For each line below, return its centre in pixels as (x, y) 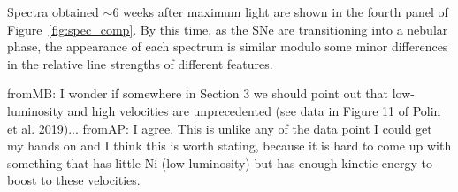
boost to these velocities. (74, 180)
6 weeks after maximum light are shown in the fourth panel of (280, 12)
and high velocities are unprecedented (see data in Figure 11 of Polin (254, 110)
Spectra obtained (53, 12)
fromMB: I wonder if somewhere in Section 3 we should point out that (198, 93)
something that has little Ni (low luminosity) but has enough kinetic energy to (220, 162)
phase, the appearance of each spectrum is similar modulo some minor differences (228, 46)
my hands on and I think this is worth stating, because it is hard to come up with (229, 146)
